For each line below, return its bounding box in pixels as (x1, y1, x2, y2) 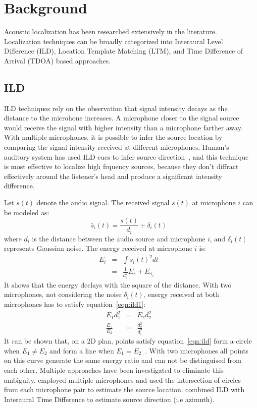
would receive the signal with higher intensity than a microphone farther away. (4, 122, 243, 132)
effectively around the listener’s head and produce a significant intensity (4, 171, 222, 181)
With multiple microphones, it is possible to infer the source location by (4, 132, 223, 142)
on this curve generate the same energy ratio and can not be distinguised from (4, 355, 242, 365)
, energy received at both (144, 289, 219, 299)
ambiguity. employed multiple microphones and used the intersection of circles (4, 374, 241, 385)
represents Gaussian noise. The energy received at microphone (4, 243, 193, 253)
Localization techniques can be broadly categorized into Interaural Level (4, 36, 223, 46)
